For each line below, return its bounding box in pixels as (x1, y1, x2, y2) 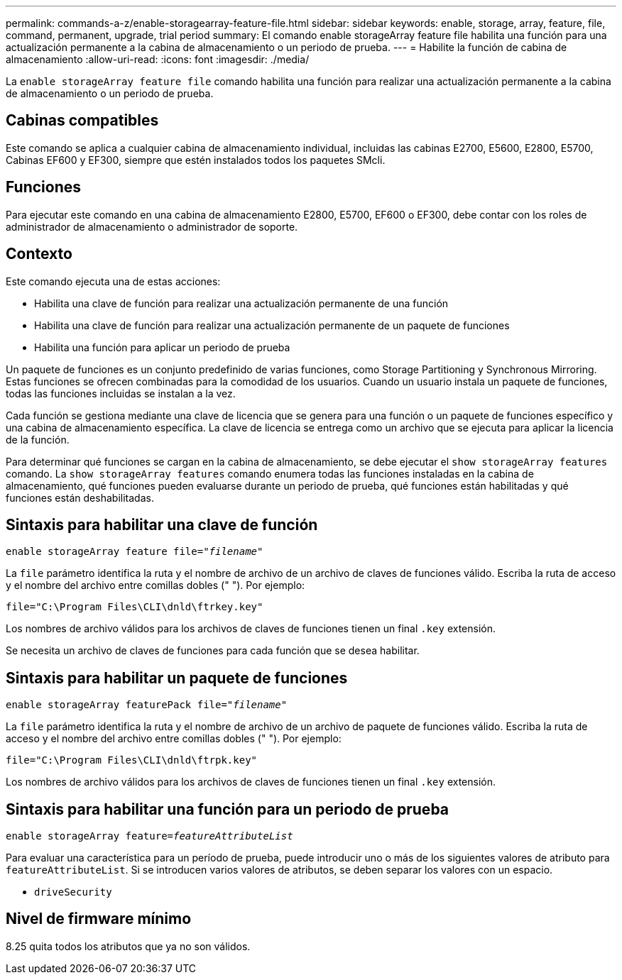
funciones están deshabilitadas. (6, 491, 154, 504)
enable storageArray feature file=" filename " (6, 546, 263, 558)
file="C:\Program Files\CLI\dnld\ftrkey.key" (6, 601, 263, 613)
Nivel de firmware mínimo (6, 910, 192, 928)
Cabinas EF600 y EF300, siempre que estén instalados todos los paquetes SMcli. (6, 153, 386, 166)
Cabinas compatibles (6, 111, 159, 130)
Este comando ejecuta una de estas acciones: (6, 275, 221, 287)
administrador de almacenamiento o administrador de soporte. (6, 220, 298, 233)
